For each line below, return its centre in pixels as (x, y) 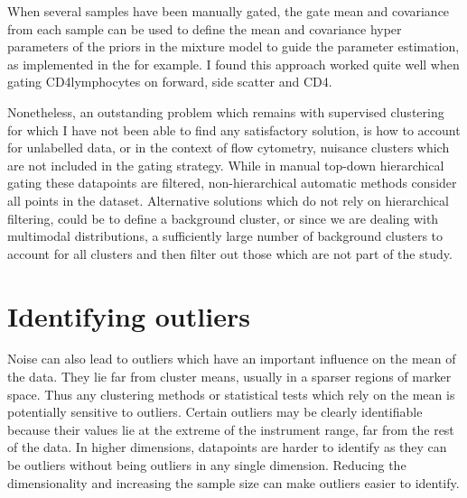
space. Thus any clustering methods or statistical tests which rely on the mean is (231, 394)
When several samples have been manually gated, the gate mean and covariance (229, 11)
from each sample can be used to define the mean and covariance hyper (205, 28)
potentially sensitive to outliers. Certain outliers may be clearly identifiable (215, 412)
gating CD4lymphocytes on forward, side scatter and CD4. (170, 82)
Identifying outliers (129, 315)
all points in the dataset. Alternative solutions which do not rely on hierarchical (228, 200)
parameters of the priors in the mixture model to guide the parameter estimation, (233, 46)
